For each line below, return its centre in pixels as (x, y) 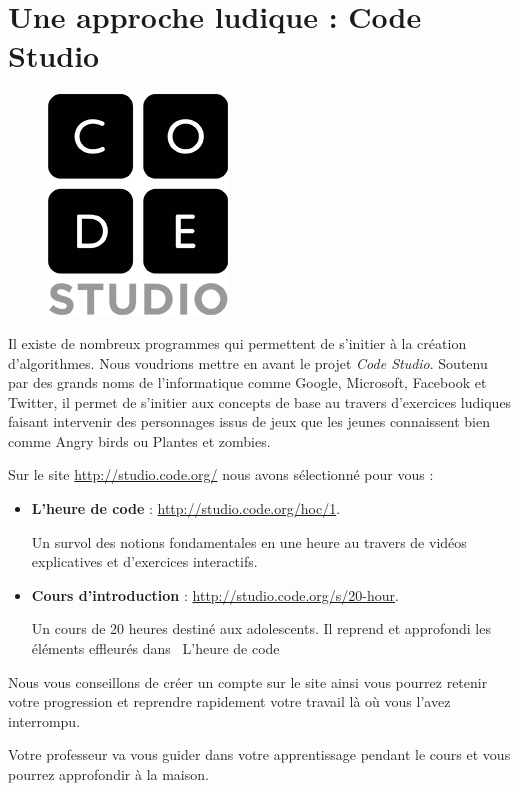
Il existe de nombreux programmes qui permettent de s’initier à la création (237, 342)
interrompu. (44, 720)
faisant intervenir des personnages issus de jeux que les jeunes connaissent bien (249, 421)
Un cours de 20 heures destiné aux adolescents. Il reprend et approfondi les (261, 628)
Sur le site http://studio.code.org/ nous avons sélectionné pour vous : (221, 474)
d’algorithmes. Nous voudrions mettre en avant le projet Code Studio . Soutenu (248, 362)
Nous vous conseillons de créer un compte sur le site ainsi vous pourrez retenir (248, 681)
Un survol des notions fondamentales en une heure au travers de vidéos (249, 541)
